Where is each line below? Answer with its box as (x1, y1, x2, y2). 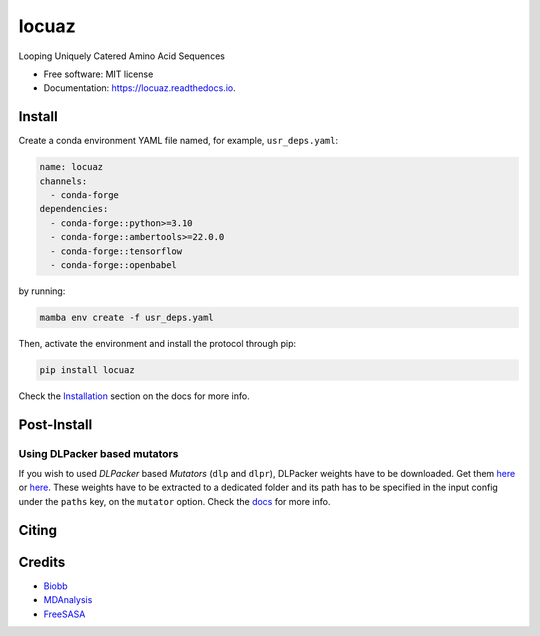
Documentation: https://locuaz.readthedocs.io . (43, 82, 237, 94)
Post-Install (18, 416, 93, 433)
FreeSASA (43, 608, 86, 620)
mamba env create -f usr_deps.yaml (39, 311, 214, 323)
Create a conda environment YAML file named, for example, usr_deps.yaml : (18, 135, 339, 147)
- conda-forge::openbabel (50, 259, 177, 270)
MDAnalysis (43, 594, 93, 606)
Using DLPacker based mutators (18, 446, 179, 460)
